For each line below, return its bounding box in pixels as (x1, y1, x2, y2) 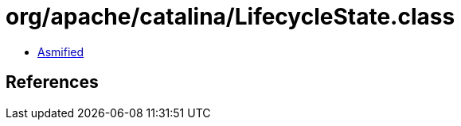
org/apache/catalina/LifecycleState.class (6, 3, 455, 30)
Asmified (37, 44, 84, 59)
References (6, 72, 99, 93)
